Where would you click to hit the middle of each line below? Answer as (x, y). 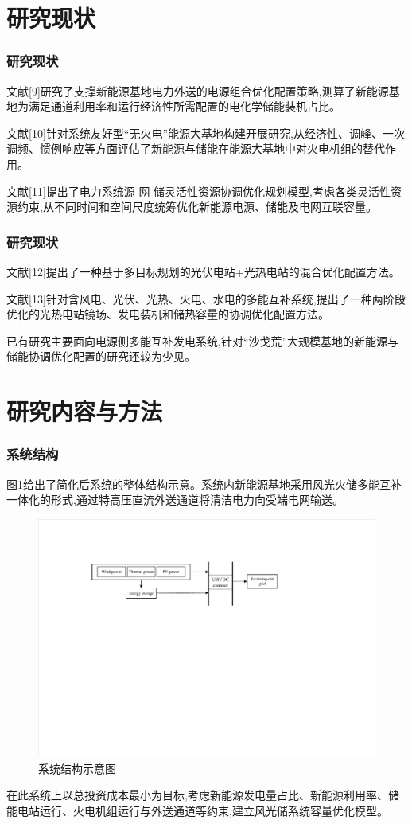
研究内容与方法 (85, 411)
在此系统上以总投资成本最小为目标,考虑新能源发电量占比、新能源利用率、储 (203, 795)
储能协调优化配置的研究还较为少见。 (101, 356)
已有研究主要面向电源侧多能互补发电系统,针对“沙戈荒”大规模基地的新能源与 (203, 340)
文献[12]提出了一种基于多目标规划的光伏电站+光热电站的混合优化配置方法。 (203, 271)
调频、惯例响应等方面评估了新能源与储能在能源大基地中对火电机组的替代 (196, 148)
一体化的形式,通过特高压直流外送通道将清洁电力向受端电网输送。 (175, 500)
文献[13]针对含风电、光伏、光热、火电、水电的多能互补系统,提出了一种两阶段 (206, 298)
